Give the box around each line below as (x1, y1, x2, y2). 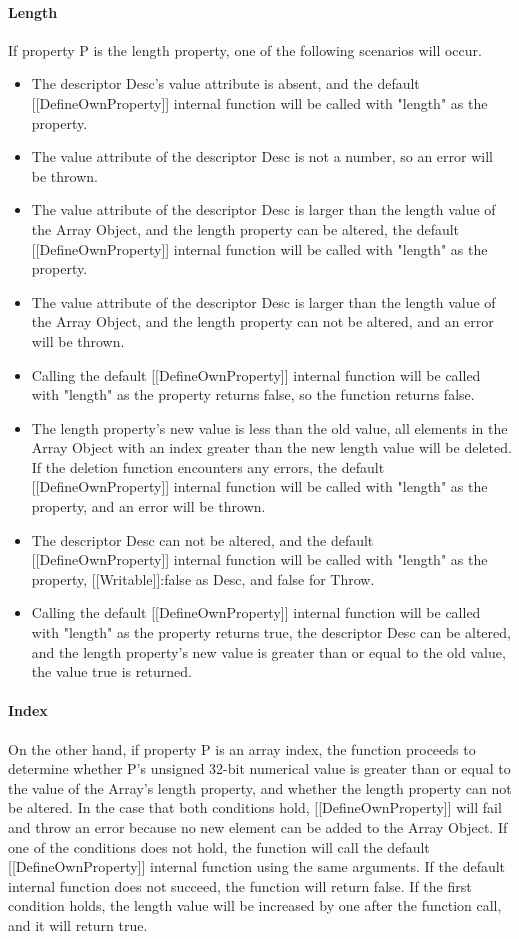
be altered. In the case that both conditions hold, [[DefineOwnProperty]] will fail (8, 797, 502, 818)
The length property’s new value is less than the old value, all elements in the (31, 417, 508, 438)
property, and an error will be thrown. (31, 496, 266, 517)
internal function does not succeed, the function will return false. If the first (8, 875, 472, 896)
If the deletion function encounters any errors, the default (31, 456, 385, 477)
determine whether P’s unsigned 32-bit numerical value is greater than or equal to (8, 758, 511, 779)
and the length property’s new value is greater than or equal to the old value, (31, 641, 506, 662)
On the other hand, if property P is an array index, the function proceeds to (8, 738, 476, 759)
